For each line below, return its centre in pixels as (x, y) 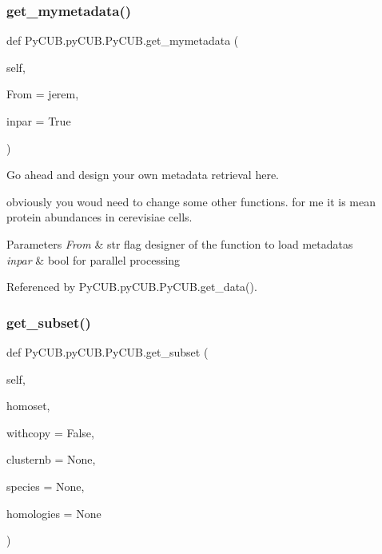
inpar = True (39, 121)
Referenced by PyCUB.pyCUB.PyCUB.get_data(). (132, 287)
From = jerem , (43, 94)
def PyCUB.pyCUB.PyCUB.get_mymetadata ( (123, 40)
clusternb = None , (51, 459)
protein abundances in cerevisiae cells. (99, 217)
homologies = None (54, 513)
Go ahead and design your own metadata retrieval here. (143, 175)
